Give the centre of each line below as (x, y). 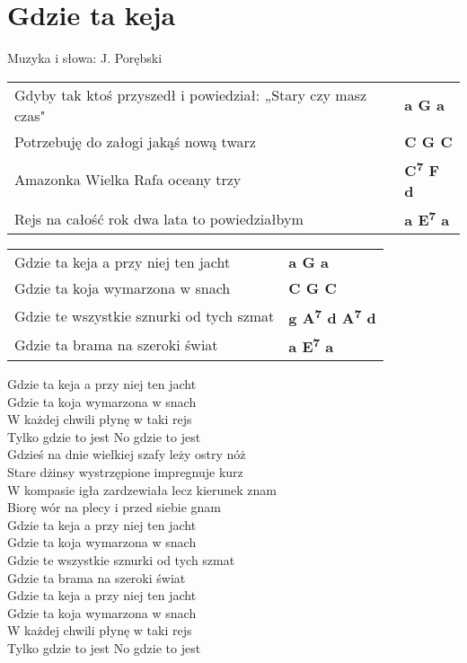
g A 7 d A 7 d (332, 316)
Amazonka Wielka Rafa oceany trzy (128, 179)
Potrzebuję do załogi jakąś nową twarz (135, 141)
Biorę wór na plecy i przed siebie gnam (114, 507)
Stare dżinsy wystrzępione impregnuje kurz (125, 472)
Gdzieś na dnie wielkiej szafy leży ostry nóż (127, 454)
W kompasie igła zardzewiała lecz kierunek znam (142, 489)
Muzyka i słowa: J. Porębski (85, 58)
